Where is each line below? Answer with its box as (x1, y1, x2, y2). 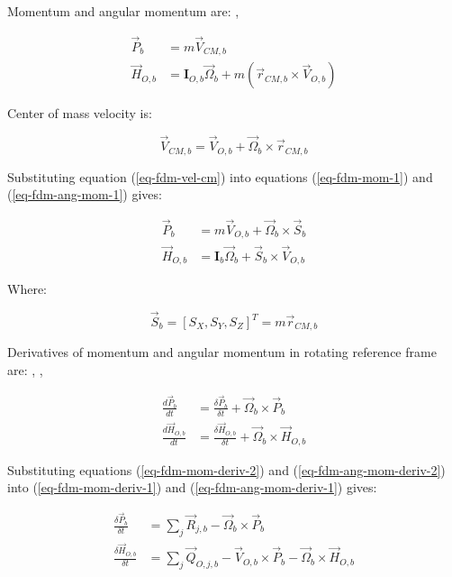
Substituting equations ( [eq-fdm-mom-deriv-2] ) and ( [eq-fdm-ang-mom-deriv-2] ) (7, 460, 446, 479)
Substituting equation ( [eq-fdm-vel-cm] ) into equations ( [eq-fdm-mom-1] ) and (7, 167, 433, 186)
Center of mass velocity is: (7, 104, 152, 123)
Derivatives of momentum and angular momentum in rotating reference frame (7, 343, 437, 362)
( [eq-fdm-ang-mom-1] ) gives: (7, 185, 162, 204)
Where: (7, 279, 47, 298)
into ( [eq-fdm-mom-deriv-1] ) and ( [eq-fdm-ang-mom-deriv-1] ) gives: (7, 478, 377, 497)
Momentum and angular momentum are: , (7, 2, 240, 20)
